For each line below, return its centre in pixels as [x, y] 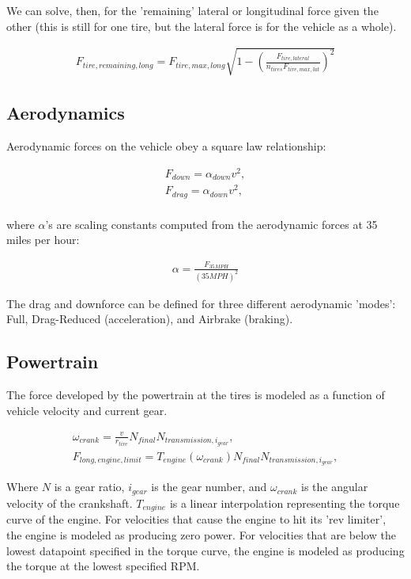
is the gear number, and [209, 487]
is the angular [335, 487]
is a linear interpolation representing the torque [285, 503]
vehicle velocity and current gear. [87, 410]
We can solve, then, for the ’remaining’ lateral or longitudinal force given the [192, 10]
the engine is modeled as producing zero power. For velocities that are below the [201, 534]
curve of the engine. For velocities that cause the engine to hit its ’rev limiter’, [196, 519]
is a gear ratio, [89, 487]
